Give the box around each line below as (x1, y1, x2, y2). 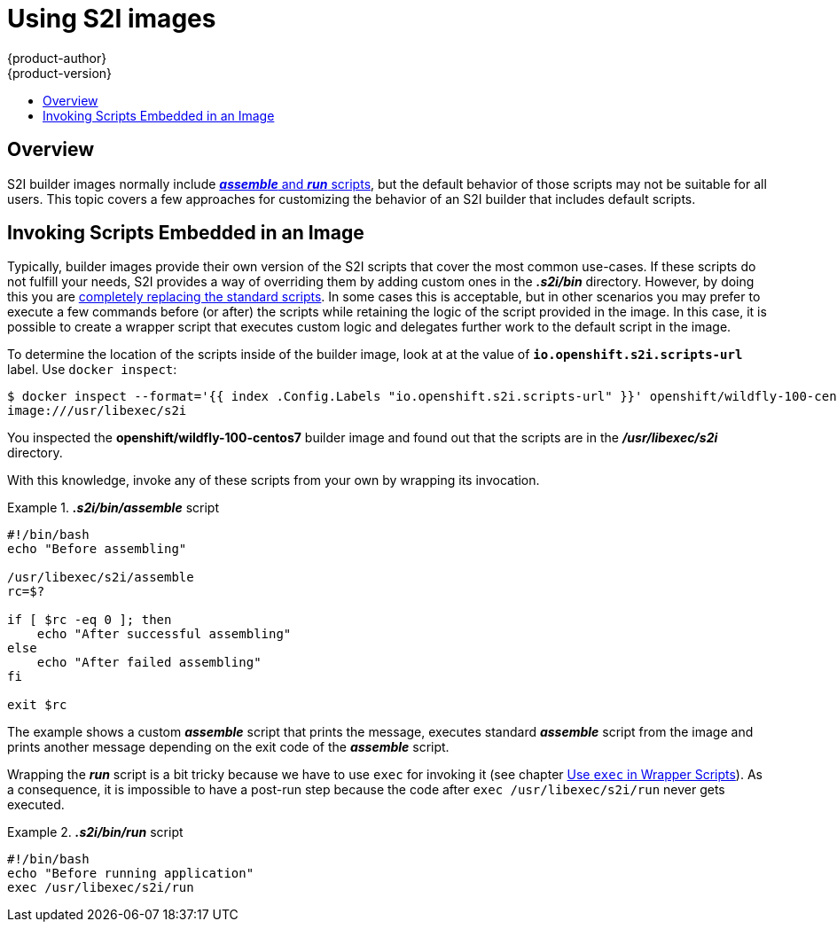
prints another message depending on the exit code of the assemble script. (7, 739, 450, 755)
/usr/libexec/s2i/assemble (7, 570, 194, 585)
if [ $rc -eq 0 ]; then (7, 613, 172, 628)
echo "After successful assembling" (36, 627, 292, 642)
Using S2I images (7, 4, 216, 34)
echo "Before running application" (7, 866, 254, 881)
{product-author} (7, 50, 107, 66)
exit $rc (7, 698, 67, 713)
